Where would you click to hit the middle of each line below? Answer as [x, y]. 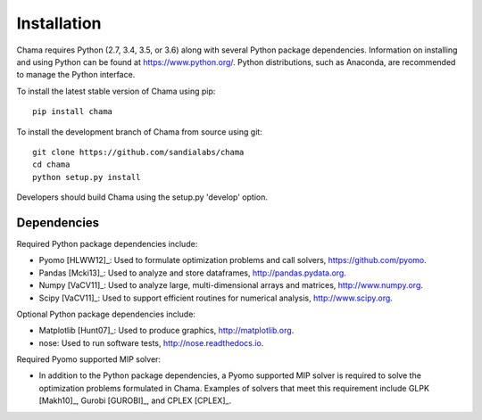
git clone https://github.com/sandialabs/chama [138, 152]
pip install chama [73, 112]
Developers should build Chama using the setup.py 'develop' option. [142, 197]
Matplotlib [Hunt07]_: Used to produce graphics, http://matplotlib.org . [166, 331]
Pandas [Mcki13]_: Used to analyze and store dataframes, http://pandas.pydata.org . [193, 273]
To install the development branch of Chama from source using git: [139, 132]
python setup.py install [87, 177]
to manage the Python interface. [76, 75]
